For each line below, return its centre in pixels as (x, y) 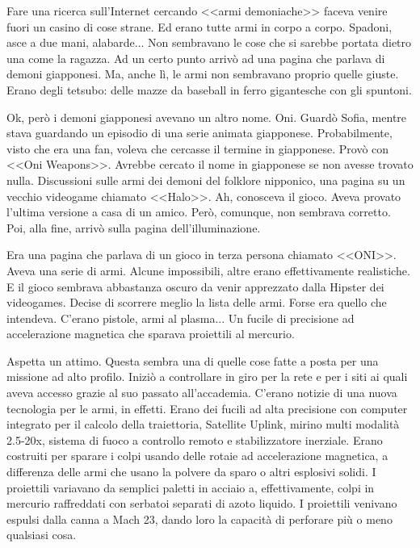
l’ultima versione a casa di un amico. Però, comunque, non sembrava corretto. (199, 212)
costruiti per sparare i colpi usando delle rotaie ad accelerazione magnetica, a (197, 456)
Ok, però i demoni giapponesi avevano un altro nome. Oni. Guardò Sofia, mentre (207, 117)
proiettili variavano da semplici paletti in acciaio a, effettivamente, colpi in (191, 487)
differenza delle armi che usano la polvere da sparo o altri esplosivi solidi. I (191, 472)
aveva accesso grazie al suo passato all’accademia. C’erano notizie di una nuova (202, 393)
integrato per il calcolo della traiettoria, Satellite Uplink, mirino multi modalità (203, 424)
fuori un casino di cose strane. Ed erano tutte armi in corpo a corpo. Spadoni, (199, 26)
